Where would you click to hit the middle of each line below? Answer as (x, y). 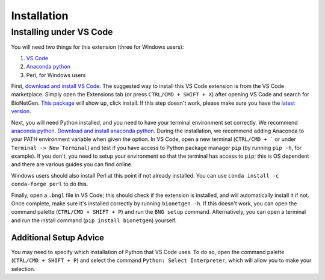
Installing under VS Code (62, 32)
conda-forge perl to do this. (50, 184)
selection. (23, 269)
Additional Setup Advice (58, 238)
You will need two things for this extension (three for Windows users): (97, 47)
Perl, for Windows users (56, 75)
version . (21, 111)
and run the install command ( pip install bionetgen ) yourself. (94, 220)
